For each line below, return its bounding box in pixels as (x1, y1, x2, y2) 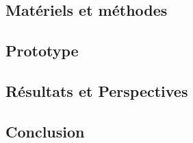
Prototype (5, 40, 79, 61)
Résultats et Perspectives (5, 80, 188, 101)
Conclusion (5, 120, 85, 142)
